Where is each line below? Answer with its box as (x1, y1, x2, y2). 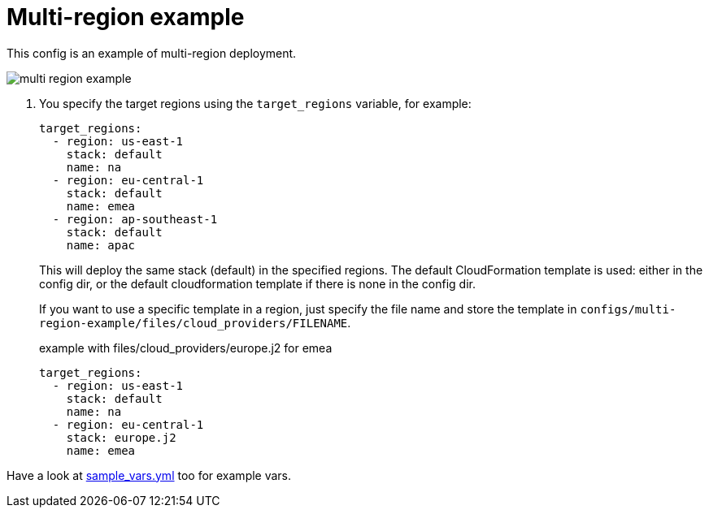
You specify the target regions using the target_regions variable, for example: (39, 96, 472, 110)
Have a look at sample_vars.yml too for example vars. (7, 468, 292, 482)
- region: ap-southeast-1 (52, 212, 218, 226)
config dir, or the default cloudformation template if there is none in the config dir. (39, 276, 476, 291)
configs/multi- (580, 302, 676, 316)
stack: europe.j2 (66, 430, 176, 444)
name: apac (66, 238, 136, 252)
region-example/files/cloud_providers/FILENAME (39, 316, 348, 330)
